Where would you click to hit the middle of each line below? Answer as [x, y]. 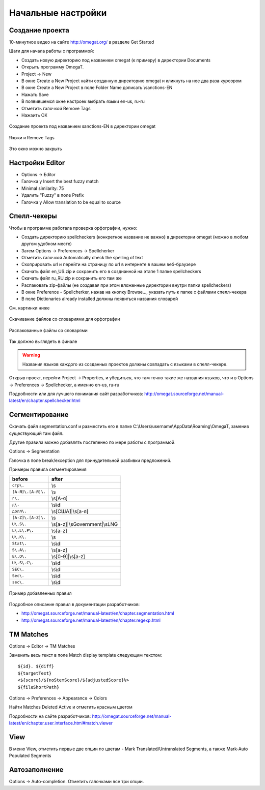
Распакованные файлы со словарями [48, 330]
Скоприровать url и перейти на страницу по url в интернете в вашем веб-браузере [109, 264]
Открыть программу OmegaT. [53, 67]
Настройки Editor [37, 163]
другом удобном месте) [47, 244]
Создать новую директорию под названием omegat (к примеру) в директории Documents [116, 60]
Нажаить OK [34, 115]
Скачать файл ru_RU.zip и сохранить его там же [72, 278]
